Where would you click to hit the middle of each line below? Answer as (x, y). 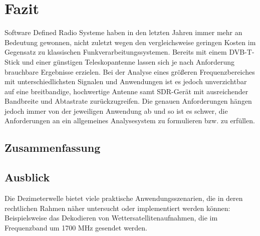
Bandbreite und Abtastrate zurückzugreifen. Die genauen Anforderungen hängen (128, 101)
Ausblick (27, 177)
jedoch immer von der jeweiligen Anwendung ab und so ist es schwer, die (116, 110)
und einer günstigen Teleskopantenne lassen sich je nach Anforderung (128, 61)
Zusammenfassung (53, 148)
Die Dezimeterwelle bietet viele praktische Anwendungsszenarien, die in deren (124, 198)
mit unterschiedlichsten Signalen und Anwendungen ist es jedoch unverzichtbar (126, 81)
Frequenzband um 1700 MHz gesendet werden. (76, 227)
